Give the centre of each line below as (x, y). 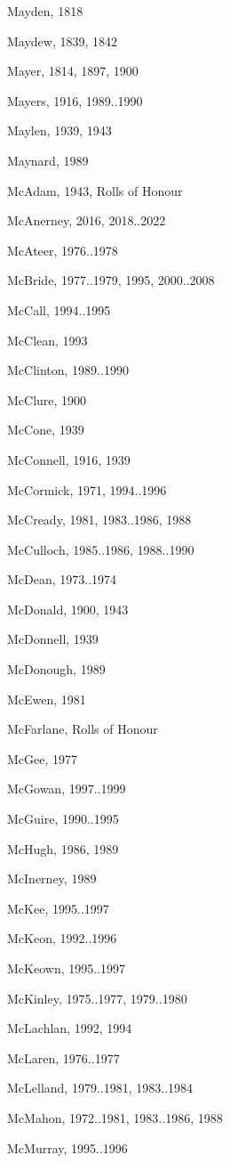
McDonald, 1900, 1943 (68, 609)
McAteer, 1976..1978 (63, 250)
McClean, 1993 (48, 340)
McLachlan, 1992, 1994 (70, 1028)
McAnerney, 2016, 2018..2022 (87, 220)
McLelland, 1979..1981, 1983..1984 (100, 1088)
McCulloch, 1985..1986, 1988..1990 (101, 549)
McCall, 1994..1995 (59, 309)
